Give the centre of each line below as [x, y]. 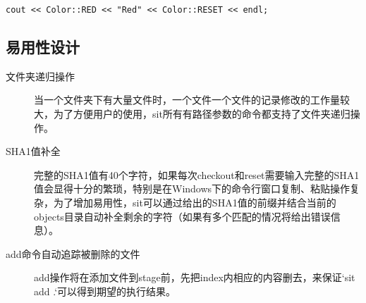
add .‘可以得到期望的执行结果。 [105, 291]
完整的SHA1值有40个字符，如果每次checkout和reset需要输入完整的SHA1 [197, 174]
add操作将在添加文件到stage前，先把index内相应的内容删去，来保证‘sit [195, 277]
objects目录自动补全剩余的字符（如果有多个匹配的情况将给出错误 [182, 216]
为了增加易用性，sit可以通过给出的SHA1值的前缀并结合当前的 [195, 203]
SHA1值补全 [33, 151]
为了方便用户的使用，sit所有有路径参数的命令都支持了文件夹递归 [202, 114]
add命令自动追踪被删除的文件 [73, 253]
